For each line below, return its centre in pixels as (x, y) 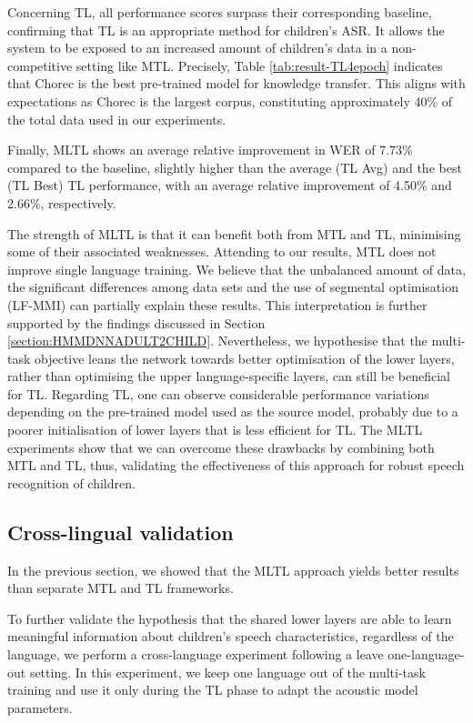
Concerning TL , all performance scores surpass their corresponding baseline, (220, 12)
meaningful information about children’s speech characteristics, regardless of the (231, 636)
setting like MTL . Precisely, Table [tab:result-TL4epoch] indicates (259, 65)
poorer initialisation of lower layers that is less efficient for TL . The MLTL (215, 430)
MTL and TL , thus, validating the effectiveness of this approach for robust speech (236, 465)
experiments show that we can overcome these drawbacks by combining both (221, 447)
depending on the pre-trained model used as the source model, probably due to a (233, 412)
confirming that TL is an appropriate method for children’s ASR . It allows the (226, 30)
